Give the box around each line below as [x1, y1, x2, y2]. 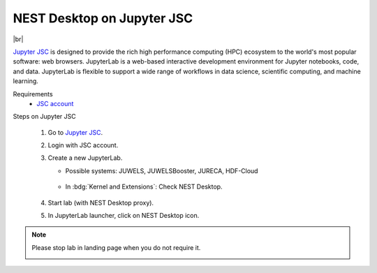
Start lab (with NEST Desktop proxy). [47, 198, 154, 207]
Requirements [13, 89, 53, 98]
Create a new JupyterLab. [47, 154, 123, 162]
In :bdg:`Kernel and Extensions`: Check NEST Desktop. [65, 182, 223, 191]
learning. [13, 77, 38, 85]
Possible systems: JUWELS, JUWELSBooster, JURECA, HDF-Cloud [65, 166, 258, 175]
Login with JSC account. [47, 141, 119, 149]
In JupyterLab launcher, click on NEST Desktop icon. [47, 212, 200, 220]
